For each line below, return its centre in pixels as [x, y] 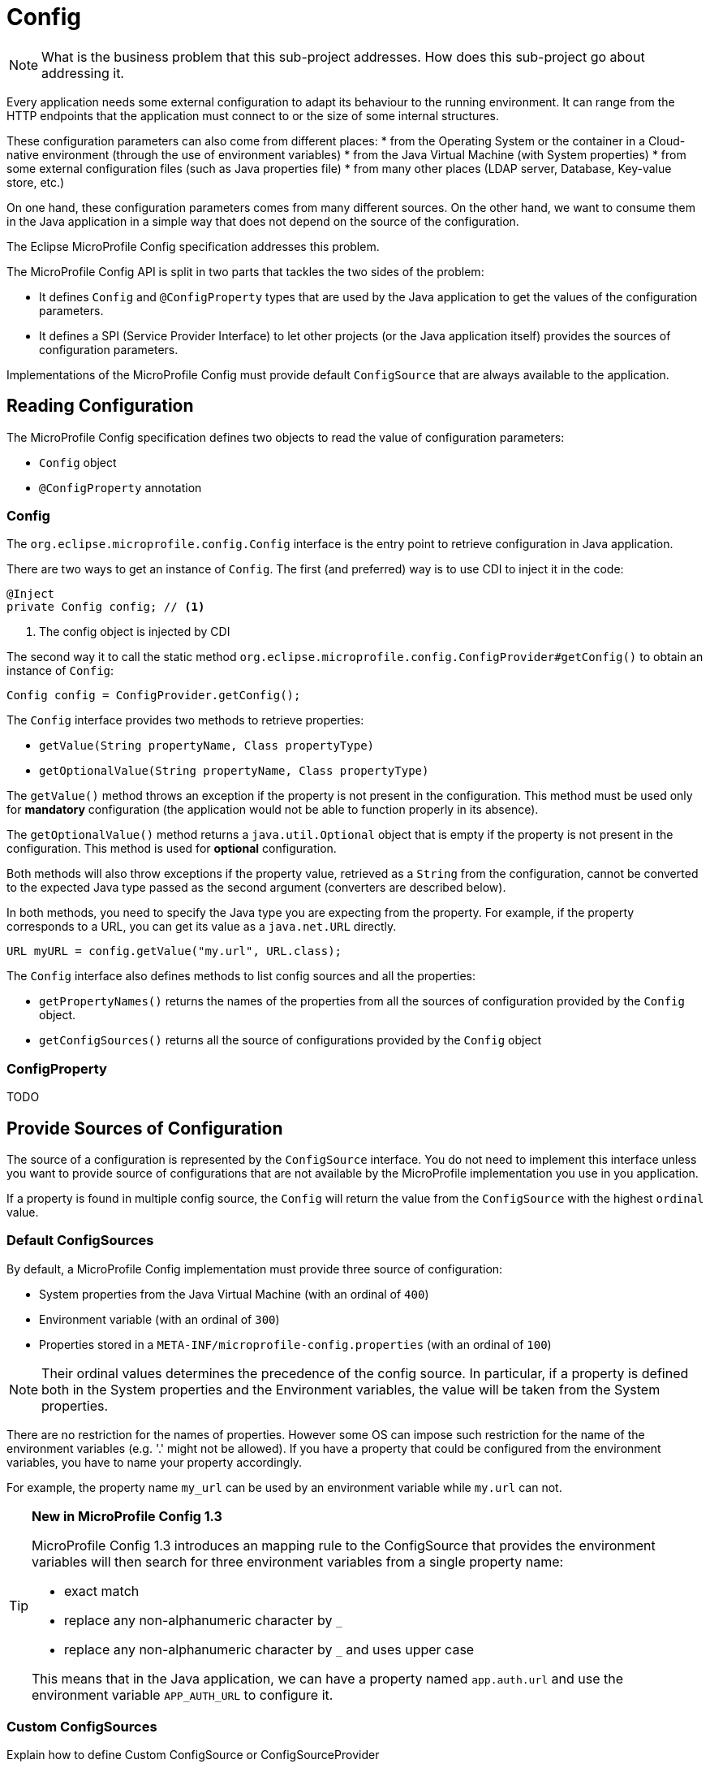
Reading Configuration [100, 406]
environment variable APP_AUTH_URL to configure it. [183, 1695]
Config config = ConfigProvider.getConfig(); [154, 696]
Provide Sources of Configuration [145, 1128]
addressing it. [83, 73]
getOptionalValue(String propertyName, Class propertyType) [234, 771]
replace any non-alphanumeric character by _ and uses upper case [269, 1649]
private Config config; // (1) [106, 607]
